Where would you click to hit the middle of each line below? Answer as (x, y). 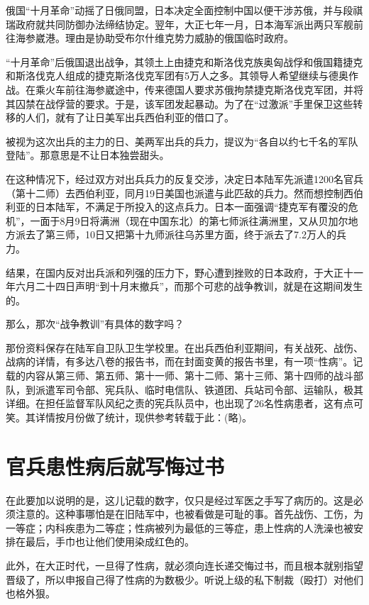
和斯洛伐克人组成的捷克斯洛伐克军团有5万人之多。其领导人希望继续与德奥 (177, 76)
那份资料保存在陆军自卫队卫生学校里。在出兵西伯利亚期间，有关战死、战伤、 (184, 347)
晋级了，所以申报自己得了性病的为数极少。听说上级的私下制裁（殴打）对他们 (184, 579)
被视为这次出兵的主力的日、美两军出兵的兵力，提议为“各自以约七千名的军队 (182, 141)
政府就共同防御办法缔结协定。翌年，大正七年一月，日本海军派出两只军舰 (184, 24)
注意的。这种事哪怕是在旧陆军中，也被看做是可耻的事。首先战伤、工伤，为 (189, 514)
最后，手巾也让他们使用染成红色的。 (110, 542)
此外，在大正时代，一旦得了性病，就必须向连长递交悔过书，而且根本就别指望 (184, 565)
